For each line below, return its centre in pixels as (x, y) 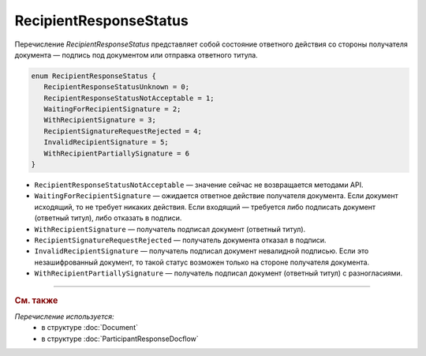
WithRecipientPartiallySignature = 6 (116, 153)
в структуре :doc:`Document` (90, 328)
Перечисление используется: (64, 317)
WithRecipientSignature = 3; (100, 120)
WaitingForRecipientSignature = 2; (112, 109)
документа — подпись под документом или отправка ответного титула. (136, 54)
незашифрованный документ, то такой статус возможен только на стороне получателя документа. (202, 262)
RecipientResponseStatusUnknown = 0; (116, 87)
